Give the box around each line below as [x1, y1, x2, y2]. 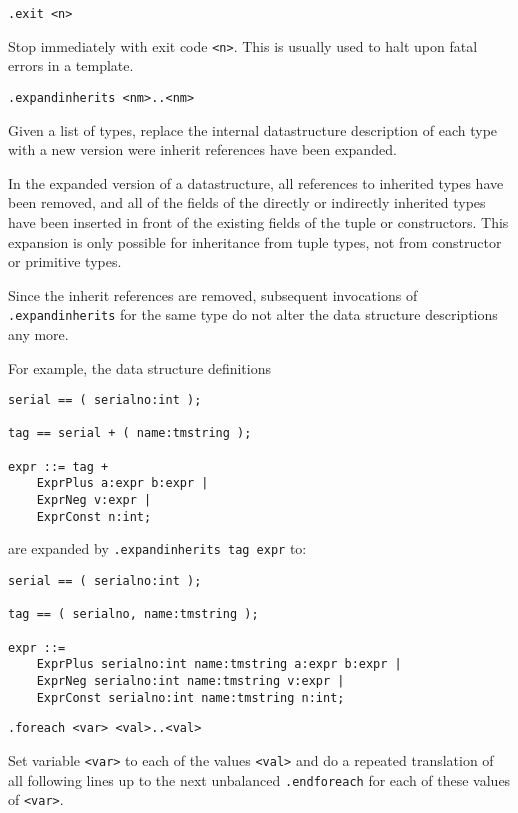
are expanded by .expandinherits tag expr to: [8, 538, 307, 559]
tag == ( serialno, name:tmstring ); [8, 607, 259, 622]
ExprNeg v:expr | [36, 493, 152, 508]
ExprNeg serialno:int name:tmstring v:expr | [36, 674, 345, 688]
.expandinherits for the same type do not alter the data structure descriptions [8, 304, 498, 325]
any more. [8, 323, 69, 344]
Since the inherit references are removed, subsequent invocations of [8, 284, 418, 305]
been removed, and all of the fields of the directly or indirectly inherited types [8, 192, 486, 213]
